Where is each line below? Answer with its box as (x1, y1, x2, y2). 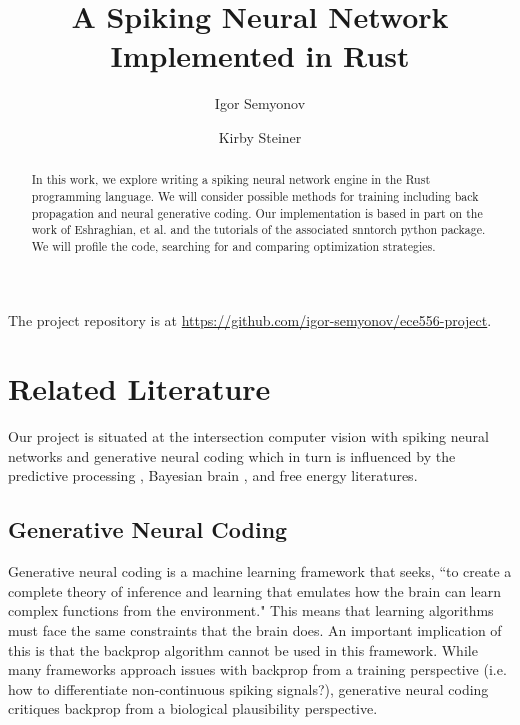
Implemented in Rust (110, 35, 410, 76)
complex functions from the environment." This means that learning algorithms (8, 600, 494, 621)
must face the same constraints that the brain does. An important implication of (8, 620, 502, 641)
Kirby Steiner (218, 126, 302, 147)
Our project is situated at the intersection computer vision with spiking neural (8, 426, 489, 447)
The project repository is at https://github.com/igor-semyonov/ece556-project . (8, 309, 492, 330)
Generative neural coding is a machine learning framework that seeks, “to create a (8, 561, 512, 582)
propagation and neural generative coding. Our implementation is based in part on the (31, 204, 483, 221)
